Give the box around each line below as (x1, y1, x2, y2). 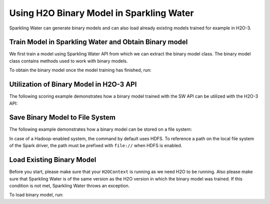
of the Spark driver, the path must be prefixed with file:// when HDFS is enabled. (9, 143, 182, 149)
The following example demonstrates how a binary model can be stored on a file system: (9, 126, 192, 132)
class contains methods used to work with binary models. (9, 58, 128, 64)
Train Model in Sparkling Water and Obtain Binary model (9, 38, 188, 46)
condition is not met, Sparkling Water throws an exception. (9, 183, 130, 189)
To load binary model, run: (9, 192, 63, 198)
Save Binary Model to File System (9, 113, 116, 122)
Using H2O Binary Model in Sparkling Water (9, 7, 194, 18)
